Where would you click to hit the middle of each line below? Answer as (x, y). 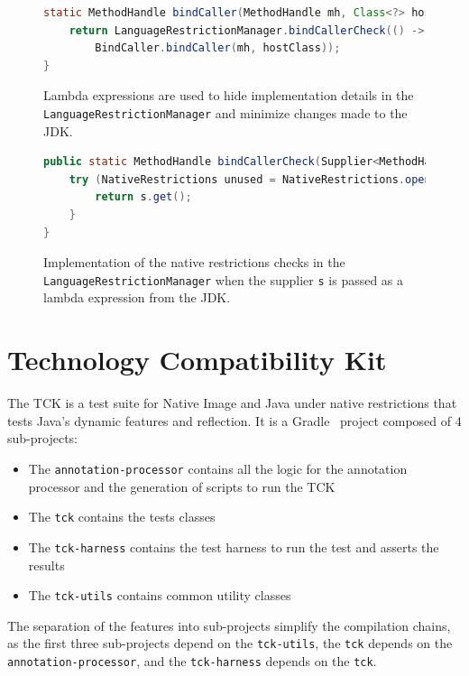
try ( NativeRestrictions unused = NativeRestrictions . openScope (266, 179)
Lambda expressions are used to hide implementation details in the (229, 95)
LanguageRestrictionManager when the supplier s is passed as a (224, 279)
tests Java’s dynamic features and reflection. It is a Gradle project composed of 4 (234, 420)
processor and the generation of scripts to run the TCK (182, 486)
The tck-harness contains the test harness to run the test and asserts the (234, 546)
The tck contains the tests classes (122, 517)
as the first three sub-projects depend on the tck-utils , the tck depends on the (230, 643)
